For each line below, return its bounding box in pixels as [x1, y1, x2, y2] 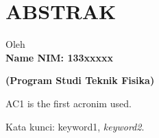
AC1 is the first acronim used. [5, 96, 132, 110]
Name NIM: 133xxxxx [5, 50, 114, 64]
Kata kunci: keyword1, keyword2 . [5, 119, 145, 133]
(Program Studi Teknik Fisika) [5, 73, 155, 87]
